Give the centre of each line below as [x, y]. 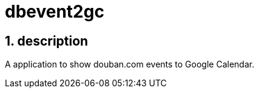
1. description [47, 41]
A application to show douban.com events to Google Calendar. [130, 64]
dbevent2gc [55, 12]
